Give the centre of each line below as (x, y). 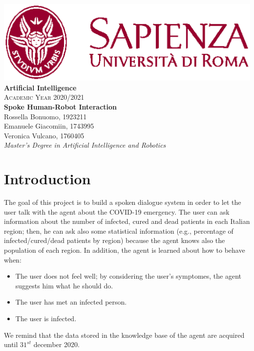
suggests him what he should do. (64, 285)
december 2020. (56, 344)
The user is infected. (46, 318)
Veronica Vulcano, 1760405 (44, 135)
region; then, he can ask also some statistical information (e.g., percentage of (119, 230)
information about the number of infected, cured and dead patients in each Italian (127, 221)
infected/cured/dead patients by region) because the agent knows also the (115, 240)
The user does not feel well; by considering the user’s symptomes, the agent (128, 276)
